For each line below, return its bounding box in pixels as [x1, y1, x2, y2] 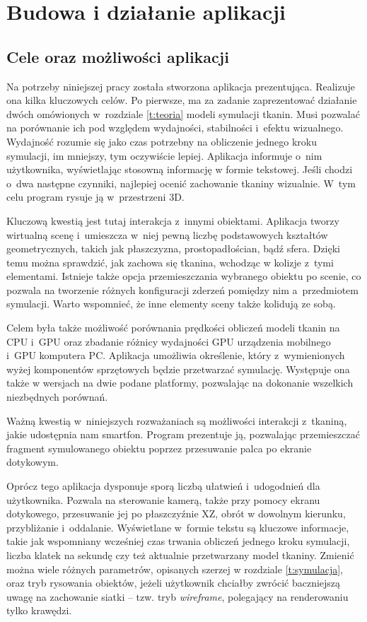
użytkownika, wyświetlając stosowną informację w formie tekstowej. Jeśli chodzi [6, 162, 353, 177]
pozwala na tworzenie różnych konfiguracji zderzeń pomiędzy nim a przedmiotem [6, 282, 359, 297]
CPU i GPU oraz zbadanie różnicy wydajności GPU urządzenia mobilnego [6, 334, 331, 348]
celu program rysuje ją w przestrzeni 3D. [6, 189, 185, 204]
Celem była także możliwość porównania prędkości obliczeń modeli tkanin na [6, 320, 340, 335]
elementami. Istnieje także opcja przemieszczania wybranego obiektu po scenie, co [6, 269, 361, 283]
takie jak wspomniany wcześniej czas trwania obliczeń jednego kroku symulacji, [6, 534, 350, 548]
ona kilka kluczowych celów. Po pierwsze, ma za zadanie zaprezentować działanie [6, 93, 357, 107]
